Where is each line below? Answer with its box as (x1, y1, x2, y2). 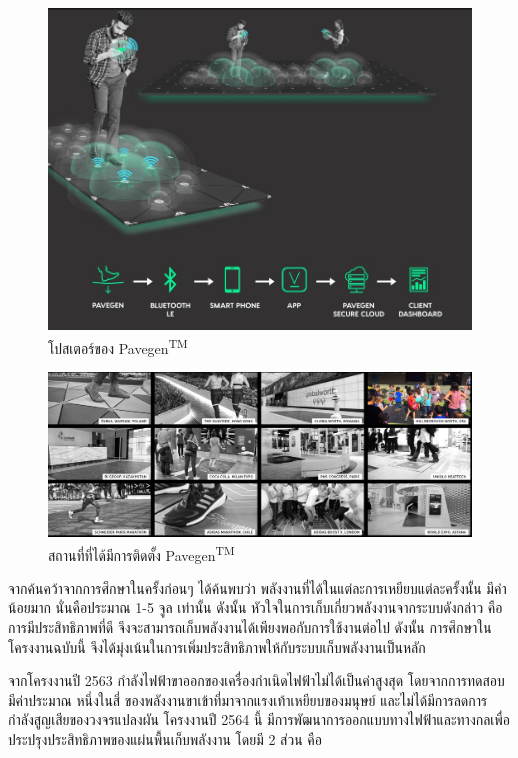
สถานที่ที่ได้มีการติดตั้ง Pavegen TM (48, 541, 235, 565)
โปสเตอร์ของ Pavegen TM (48, 334, 188, 358)
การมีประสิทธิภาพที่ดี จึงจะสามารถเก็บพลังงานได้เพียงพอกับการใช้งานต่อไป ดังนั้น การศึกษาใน (8, 617, 492, 638)
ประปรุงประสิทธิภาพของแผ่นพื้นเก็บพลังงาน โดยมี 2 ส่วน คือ (8, 729, 322, 750)
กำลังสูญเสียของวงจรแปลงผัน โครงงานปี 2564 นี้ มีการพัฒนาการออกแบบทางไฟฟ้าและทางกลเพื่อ (8, 709, 511, 730)
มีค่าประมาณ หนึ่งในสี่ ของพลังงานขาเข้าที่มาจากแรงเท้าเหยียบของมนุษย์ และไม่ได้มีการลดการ (8, 689, 488, 710)
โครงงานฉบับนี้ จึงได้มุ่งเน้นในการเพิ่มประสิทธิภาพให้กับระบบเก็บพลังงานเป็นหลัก (8, 636, 426, 657)
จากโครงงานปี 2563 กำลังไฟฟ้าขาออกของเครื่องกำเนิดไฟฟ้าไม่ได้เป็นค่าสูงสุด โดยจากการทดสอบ (8, 670, 505, 691)
